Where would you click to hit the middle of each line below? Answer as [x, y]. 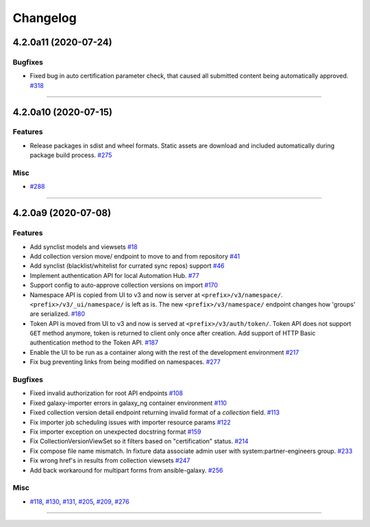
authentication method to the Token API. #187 [94, 342]
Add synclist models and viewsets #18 [84, 246]
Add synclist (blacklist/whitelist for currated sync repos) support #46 [127, 266]
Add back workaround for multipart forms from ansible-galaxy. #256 [126, 470]
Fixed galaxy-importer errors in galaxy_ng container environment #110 [128, 403]
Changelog [45, 18]
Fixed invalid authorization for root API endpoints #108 [106, 393]
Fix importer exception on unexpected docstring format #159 [115, 432]
